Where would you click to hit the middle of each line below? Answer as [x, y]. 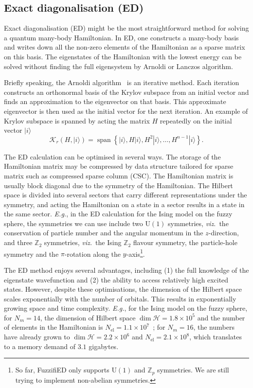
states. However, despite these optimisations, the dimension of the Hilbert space [123, 289]
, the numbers [214, 327]
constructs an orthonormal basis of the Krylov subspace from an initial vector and [126, 92]
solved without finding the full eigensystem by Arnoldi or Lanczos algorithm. [118, 66]
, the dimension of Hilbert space [88, 317]
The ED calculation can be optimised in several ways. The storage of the [112, 156]
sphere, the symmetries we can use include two [73, 223]
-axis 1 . [136, 253]
